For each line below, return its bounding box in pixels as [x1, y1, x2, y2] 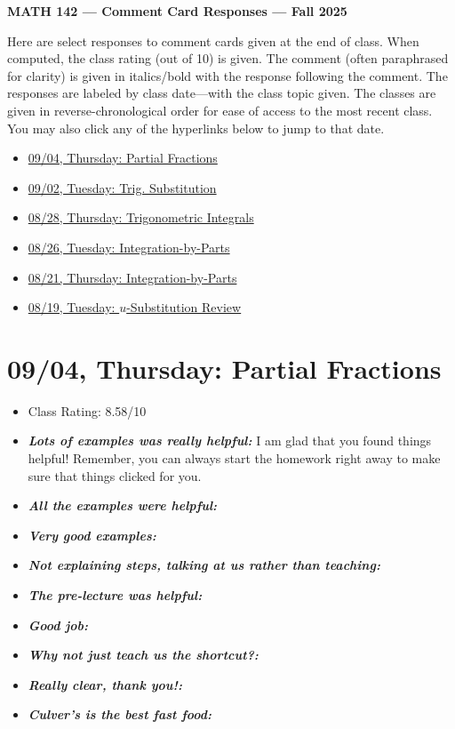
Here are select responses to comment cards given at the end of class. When [7, 31, 419, 50]
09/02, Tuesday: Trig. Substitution [28, 178, 217, 196]
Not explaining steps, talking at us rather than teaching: [28, 556, 380, 574]
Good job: [28, 615, 88, 634]
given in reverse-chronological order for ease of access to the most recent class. [7, 100, 433, 119]
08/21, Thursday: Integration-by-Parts [28, 268, 237, 286]
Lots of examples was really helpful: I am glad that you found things [28, 431, 432, 450]
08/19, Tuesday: [28, 298, 116, 316]
